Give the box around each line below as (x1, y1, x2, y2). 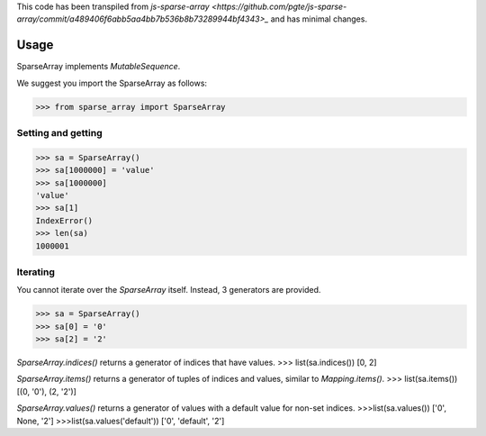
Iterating (16, 266, 56, 278)
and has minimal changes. (270, 14, 368, 24)
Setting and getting (16, 127, 103, 140)
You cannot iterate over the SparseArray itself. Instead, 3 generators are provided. (16, 285, 321, 295)
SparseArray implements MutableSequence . (16, 61, 181, 72)
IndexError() (35, 215, 94, 225)
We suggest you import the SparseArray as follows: (16, 77, 207, 88)
